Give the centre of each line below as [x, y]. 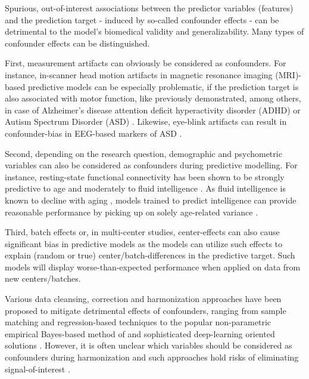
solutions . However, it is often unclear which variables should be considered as [149, 345]
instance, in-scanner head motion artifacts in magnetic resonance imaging [139, 74]
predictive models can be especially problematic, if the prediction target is [163, 86]
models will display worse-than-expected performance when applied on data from [153, 266]
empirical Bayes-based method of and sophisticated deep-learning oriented [140, 333]
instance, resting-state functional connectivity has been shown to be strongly [145, 176]
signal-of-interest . [38, 369]
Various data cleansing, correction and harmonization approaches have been [143, 299]
